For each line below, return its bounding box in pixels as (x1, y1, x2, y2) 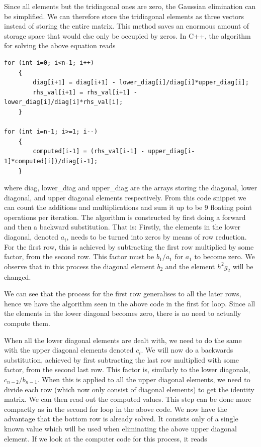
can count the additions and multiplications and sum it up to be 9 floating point (4, 202, 252, 212)
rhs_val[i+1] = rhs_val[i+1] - (33, 88, 137, 96)
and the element (165, 261, 215, 271)
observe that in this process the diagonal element (4, 261, 155, 271)
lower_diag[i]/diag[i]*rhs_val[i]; (4, 98, 123, 106)
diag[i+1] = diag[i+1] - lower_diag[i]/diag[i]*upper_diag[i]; (33, 79, 249, 86)
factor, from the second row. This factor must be (4, 251, 154, 262)
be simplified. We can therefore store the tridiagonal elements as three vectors (4, 11, 244, 21)
